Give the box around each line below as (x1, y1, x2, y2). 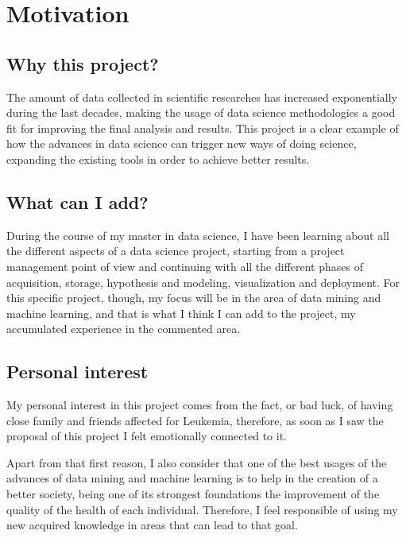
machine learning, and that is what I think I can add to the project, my (6, 304, 356, 321)
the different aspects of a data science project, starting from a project (6, 242, 345, 259)
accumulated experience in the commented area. (6, 320, 241, 337)
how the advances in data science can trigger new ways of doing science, (6, 135, 357, 152)
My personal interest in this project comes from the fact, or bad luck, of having (6, 397, 393, 413)
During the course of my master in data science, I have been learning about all (6, 226, 390, 243)
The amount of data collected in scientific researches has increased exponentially (6, 88, 398, 105)
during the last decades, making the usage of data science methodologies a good (6, 104, 396, 121)
